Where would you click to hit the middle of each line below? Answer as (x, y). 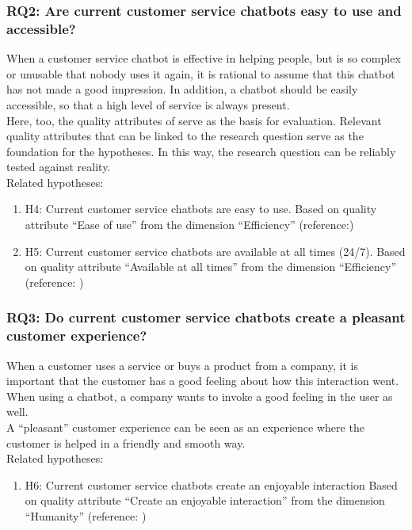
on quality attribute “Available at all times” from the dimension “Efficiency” (211, 267)
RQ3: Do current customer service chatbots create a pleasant (206, 317)
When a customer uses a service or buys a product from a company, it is (182, 365)
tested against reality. (59, 167)
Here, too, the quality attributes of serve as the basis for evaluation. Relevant (194, 120)
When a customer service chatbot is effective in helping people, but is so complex (204, 58)
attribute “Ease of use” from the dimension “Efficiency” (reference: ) (189, 225)
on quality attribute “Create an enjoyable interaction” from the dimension (205, 500)
